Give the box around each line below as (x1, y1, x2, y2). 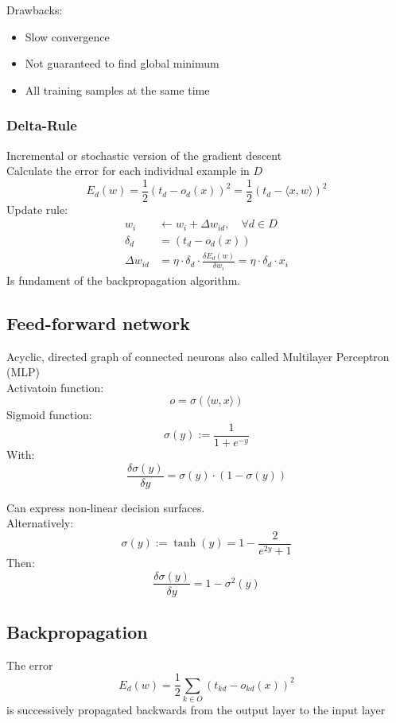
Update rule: (6, 200, 68, 217)
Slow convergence (25, 28, 110, 45)
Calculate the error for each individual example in (6, 162, 250, 179)
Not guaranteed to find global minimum (25, 55, 219, 72)
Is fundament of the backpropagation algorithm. (6, 271, 241, 288)
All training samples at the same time (25, 81, 210, 98)
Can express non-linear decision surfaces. (6, 499, 205, 515)
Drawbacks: (6, 2, 63, 17)
